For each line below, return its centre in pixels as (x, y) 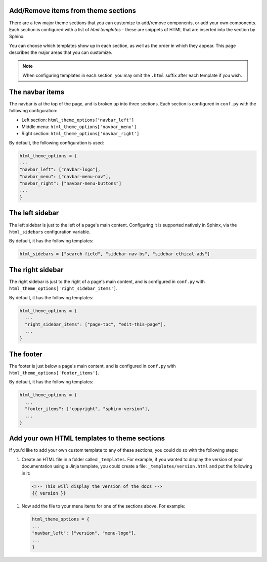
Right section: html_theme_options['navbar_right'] (80, 134)
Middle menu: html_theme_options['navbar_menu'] (79, 127)
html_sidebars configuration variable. (50, 232)
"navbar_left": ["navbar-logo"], (60, 170)
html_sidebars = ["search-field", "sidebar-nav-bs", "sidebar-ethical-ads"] (115, 254)
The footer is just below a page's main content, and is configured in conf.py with (92, 366)
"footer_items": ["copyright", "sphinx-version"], (88, 409)
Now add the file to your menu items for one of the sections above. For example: (103, 506)
